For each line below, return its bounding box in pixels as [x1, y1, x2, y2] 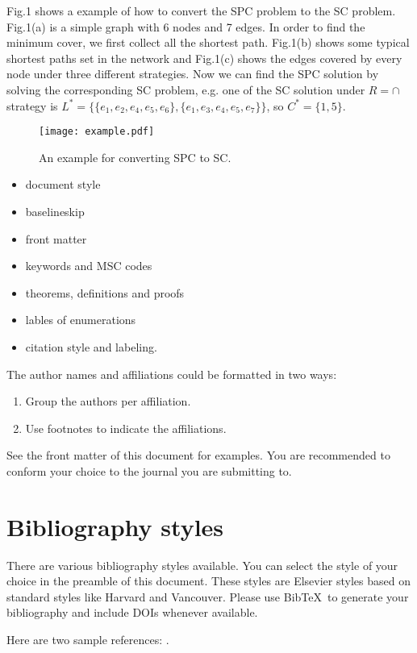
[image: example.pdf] [39, 126, 155, 138]
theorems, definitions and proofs [25, 284, 185, 301]
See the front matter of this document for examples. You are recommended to [6, 447, 390, 464]
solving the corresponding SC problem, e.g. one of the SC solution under [6, 81, 365, 98]
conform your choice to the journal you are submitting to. [6, 462, 292, 479]
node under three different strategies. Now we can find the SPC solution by [6, 65, 379, 82]
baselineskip [25, 203, 85, 219]
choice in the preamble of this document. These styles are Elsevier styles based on [6, 572, 411, 589]
